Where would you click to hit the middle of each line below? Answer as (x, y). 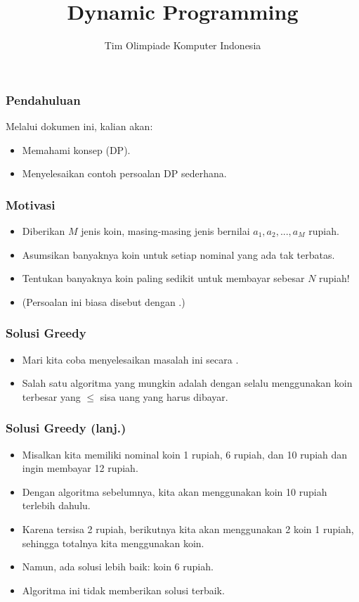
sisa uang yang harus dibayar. (164, 396)
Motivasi (31, 204)
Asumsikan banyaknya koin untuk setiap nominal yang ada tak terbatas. (178, 254)
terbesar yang (51, 396)
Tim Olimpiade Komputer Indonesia (183, 45)
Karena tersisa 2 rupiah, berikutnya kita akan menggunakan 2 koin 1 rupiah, (188, 529)
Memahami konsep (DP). (76, 149)
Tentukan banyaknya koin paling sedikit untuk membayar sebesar (163, 278)
